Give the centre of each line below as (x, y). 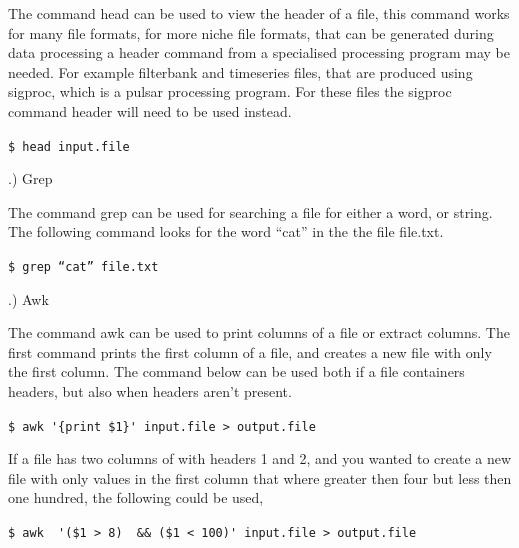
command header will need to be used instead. (150, 110)
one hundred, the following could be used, (136, 497)
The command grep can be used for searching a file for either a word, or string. (250, 211)
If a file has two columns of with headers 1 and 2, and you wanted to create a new (260, 458)
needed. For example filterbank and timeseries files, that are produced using (240, 71)
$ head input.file (69, 146)
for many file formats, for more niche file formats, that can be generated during (251, 32)
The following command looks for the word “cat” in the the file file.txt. (226, 231)
